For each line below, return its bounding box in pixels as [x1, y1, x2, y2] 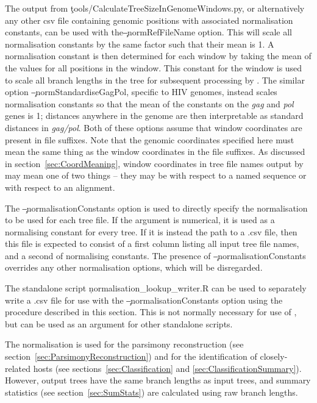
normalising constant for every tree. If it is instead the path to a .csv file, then [5, 225, 297, 238]
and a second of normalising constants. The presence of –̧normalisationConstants [5, 249, 306, 262]
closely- [260, 350, 288, 363]
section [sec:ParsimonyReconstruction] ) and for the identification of [5, 350, 257, 363]
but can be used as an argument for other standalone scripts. [5, 317, 233, 330]
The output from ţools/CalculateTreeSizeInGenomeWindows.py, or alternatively [5, 2, 305, 14]
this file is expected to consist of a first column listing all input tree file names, [5, 237, 299, 250]
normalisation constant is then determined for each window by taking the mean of [5, 49, 312, 62]
